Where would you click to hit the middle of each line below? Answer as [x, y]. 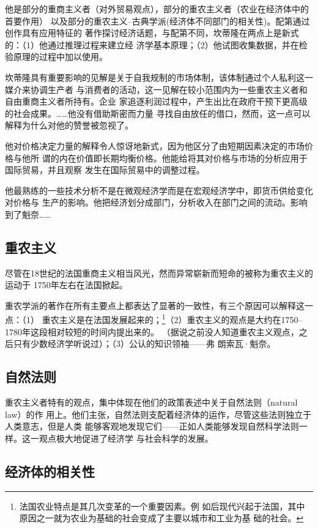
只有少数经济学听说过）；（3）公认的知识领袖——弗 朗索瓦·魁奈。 [144, 344]
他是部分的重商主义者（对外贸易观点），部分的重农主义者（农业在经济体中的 [157, 9]
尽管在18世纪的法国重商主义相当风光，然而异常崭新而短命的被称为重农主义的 [159, 273]
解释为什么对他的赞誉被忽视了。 [69, 125]
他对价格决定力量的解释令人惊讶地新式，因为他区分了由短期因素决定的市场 [155, 145]
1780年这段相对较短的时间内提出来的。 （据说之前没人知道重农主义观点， [152, 331]
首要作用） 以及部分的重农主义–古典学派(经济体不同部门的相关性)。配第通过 [157, 20]
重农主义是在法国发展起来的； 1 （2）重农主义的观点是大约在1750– [172, 319]
